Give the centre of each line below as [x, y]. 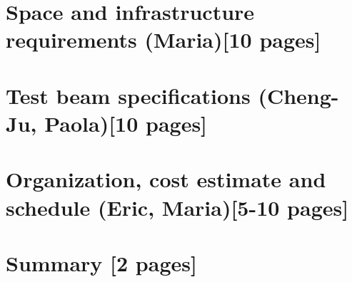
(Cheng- [298, 95]
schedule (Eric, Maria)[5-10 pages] [177, 207]
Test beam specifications [128, 95]
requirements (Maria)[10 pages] [164, 40]
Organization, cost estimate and [166, 179]
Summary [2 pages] [101, 262]
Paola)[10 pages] [126, 123]
